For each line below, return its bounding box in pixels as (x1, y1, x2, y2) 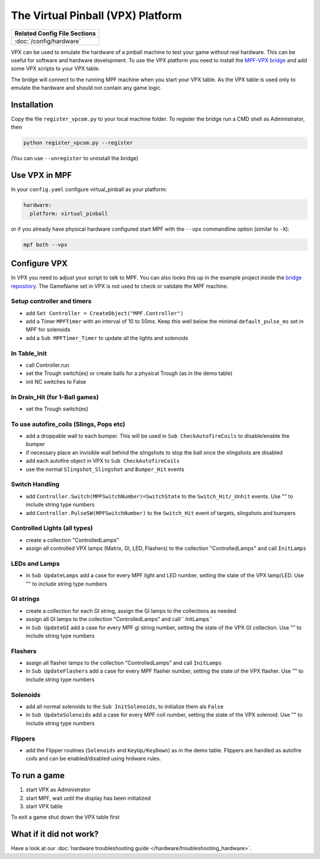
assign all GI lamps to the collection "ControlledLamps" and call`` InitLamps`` (25, 616, 213, 623)
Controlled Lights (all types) (11, 524, 93, 532)
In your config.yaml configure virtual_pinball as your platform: (11, 186, 167, 193)
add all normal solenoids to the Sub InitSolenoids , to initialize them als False (25, 703, 224, 710)
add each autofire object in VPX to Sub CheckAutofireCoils (25, 457, 180, 465)
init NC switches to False (25, 378, 87, 385)
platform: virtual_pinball (30, 210, 108, 217)
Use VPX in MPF (11, 170, 72, 180)
